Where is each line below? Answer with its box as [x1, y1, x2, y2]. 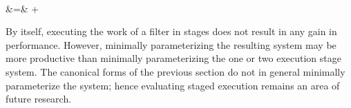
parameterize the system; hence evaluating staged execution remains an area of [6, 78, 340, 92]
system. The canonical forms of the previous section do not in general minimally [6, 64, 345, 78]
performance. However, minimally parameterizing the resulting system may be [6, 37, 336, 52]
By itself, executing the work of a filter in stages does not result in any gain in [6, 24, 337, 39]
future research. [6, 91, 72, 106]
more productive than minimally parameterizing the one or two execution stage [6, 51, 341, 65]
